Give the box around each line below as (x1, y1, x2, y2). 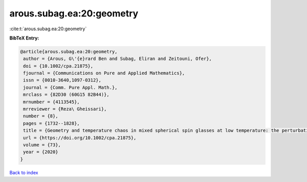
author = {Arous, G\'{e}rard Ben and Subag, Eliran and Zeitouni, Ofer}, (23, 56, 212, 62)
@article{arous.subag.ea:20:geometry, (20, 49, 118, 54)
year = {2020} (23, 149, 58, 155)
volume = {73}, (23, 142, 61, 148)
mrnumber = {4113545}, (23, 99, 80, 105)
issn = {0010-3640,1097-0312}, (23, 77, 102, 83)
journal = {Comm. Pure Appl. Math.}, (23, 85, 118, 90)
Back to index (9, 169, 38, 175)
